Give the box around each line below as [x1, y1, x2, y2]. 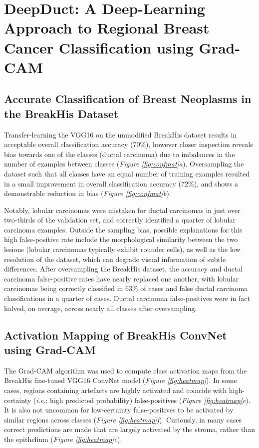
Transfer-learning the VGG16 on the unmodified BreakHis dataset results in [4, 129, 237, 139]
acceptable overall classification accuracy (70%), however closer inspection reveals [4, 139, 253, 149]
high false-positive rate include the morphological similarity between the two [4, 234, 238, 244]
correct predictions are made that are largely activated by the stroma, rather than [4, 424, 255, 434]
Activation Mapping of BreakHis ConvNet [4, 327, 227, 342]
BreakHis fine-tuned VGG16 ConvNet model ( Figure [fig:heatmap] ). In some [4, 375, 237, 385]
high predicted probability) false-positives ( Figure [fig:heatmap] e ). [50, 394, 251, 405]
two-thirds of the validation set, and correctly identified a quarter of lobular [4, 214, 236, 225]
